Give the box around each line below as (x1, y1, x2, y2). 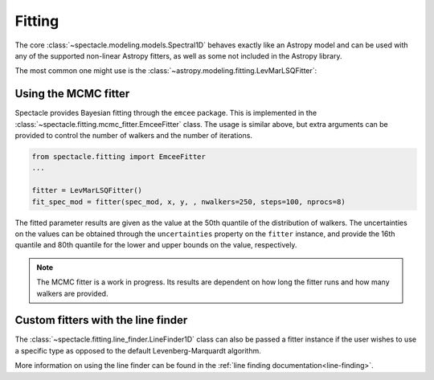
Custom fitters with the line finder (14, 313, 188, 327)
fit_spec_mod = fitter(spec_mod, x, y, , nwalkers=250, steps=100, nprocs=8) (31, 197, 346, 206)
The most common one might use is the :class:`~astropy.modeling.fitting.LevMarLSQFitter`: (14, 66, 317, 76)
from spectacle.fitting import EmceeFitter (31, 153, 207, 161)
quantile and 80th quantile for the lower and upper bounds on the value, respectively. (14, 240, 297, 250)
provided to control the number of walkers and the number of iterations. (14, 131, 253, 141)
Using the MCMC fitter (14, 87, 130, 100)
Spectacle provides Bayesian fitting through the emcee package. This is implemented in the (14, 108, 317, 118)
